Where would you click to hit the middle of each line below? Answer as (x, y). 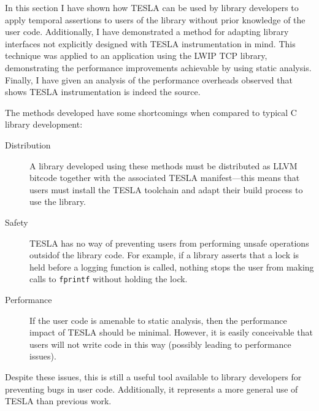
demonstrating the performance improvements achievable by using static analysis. (158, 67)
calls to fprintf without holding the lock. (109, 279)
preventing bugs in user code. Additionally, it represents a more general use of (152, 389)
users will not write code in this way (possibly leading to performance (160, 344)
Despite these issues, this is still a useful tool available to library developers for (153, 376)
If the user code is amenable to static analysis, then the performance (158, 320)
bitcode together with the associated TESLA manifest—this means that (165, 178)
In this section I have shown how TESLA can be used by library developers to (152, 7)
